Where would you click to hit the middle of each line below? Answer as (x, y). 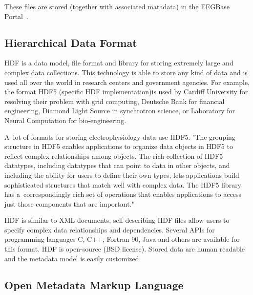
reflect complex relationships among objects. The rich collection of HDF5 (114, 156)
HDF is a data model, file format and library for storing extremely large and (119, 63)
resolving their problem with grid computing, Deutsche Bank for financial (115, 101)
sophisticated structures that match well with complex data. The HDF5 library (123, 184)
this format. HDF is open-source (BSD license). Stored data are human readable (125, 249)
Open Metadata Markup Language (94, 284)
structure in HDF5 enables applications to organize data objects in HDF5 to (119, 146)
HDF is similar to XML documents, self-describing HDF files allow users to (117, 220)
